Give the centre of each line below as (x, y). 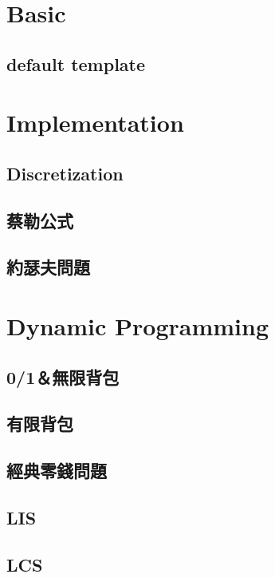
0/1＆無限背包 (63, 376)
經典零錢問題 (57, 471)
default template (76, 63)
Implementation (95, 123)
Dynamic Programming (138, 326)
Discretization (65, 173)
